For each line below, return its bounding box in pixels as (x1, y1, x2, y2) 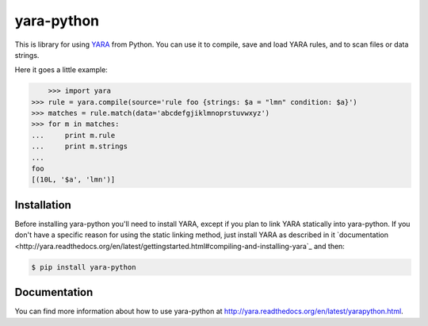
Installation (14, 198, 71, 212)
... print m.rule (31, 131, 116, 140)
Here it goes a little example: (14, 65, 109, 75)
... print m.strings (31, 142, 128, 151)
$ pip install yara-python (31, 263, 136, 271)
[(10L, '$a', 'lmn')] (31, 175, 116, 184)
